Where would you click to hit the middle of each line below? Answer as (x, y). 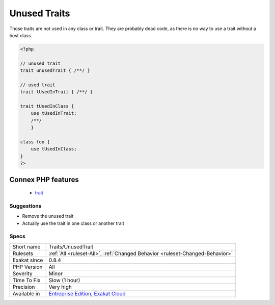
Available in (26, 293)
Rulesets (23, 253)
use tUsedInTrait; (54, 113)
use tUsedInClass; (54, 149)
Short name (26, 246)
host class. (21, 35)
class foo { (35, 142)
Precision (24, 287)
